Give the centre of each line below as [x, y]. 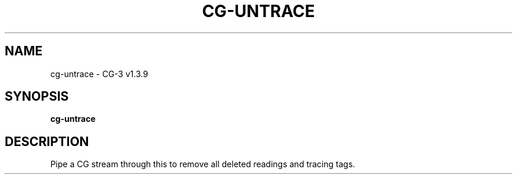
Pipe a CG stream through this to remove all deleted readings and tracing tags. [203, 164]
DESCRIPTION [47, 141]
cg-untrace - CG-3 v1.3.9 [99, 74]
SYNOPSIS [37, 97]
